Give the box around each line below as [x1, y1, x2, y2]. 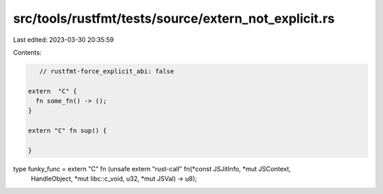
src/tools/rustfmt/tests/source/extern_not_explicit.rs [13, 11, 335, 26]
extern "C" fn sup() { [28, 127, 107, 135]
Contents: [13, 48, 42, 57]
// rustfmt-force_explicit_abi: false [39, 67, 174, 75]
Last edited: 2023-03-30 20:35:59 [13, 35, 114, 44]
